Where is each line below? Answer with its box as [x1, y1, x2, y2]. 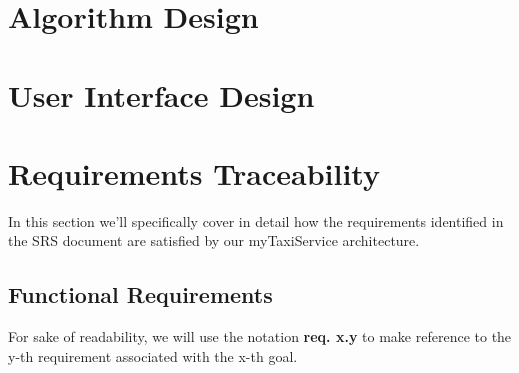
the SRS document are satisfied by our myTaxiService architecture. [8, 230, 420, 251]
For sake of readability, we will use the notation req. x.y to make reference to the [8, 326, 512, 347]
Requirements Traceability [8, 152, 380, 193]
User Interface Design [8, 74, 315, 115]
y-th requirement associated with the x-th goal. [8, 345, 298, 366]
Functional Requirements [8, 279, 273, 310]
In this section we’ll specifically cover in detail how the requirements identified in [8, 210, 504, 231]
